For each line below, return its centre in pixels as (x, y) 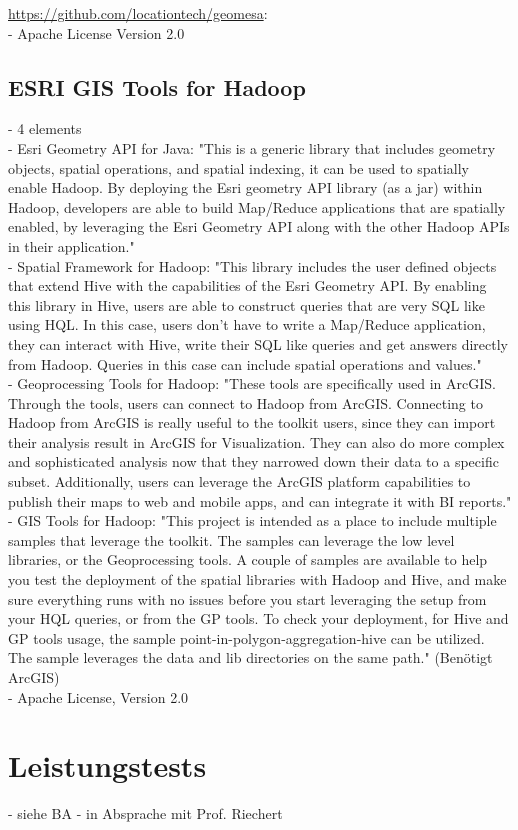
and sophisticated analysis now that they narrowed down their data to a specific (253, 461)
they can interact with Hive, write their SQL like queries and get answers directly (258, 343)
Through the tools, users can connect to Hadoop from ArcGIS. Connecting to (245, 402)
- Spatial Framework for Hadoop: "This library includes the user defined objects (252, 265)
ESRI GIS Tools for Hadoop (157, 86)
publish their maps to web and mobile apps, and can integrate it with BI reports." (260, 500)
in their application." (71, 245)
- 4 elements (45, 128)
